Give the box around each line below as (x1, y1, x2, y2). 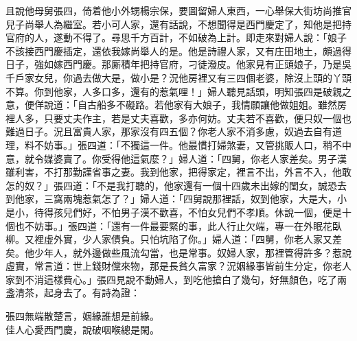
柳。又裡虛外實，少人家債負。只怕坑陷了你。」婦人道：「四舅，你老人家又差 (5, 232, 342, 246)
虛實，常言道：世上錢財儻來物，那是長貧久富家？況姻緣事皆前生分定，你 (5, 259, 332, 273)
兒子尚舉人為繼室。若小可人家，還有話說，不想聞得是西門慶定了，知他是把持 (5, 16, 352, 31)
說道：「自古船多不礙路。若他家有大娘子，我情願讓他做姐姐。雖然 (43, 97, 337, 112)
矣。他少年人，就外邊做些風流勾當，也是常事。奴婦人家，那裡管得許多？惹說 (5, 245, 352, 259)
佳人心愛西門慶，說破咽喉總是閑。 (5, 322, 159, 336)
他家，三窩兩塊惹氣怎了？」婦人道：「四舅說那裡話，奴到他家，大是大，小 (14, 191, 347, 206)
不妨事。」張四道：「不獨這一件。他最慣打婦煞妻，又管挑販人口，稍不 (34, 137, 342, 152)
